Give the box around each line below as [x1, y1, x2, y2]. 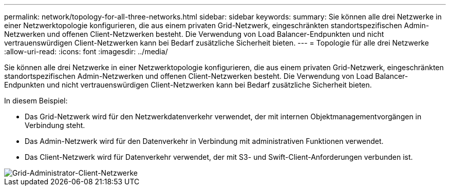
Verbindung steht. [25, 121, 85, 130]
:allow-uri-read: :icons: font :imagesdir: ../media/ [4, 47, 168, 56]
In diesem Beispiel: [4, 96, 68, 105]
